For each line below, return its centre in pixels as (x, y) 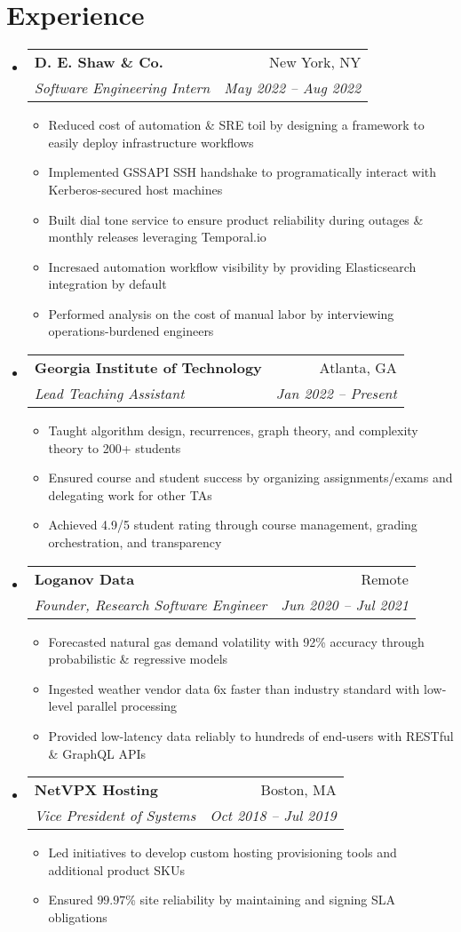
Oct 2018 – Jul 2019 (273, 816)
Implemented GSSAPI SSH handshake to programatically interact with (242, 172)
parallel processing (127, 706)
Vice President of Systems (115, 816)
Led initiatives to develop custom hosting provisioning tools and (223, 852)
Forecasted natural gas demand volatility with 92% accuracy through (236, 641)
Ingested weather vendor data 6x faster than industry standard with (234, 688)
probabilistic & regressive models (138, 659)
